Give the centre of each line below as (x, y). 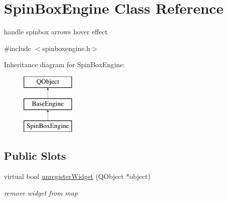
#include (18, 48)
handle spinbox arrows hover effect (56, 32)
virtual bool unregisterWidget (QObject (64, 176)
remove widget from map (41, 192)
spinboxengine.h (66, 48)
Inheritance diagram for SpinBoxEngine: (64, 64)
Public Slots (35, 156)
